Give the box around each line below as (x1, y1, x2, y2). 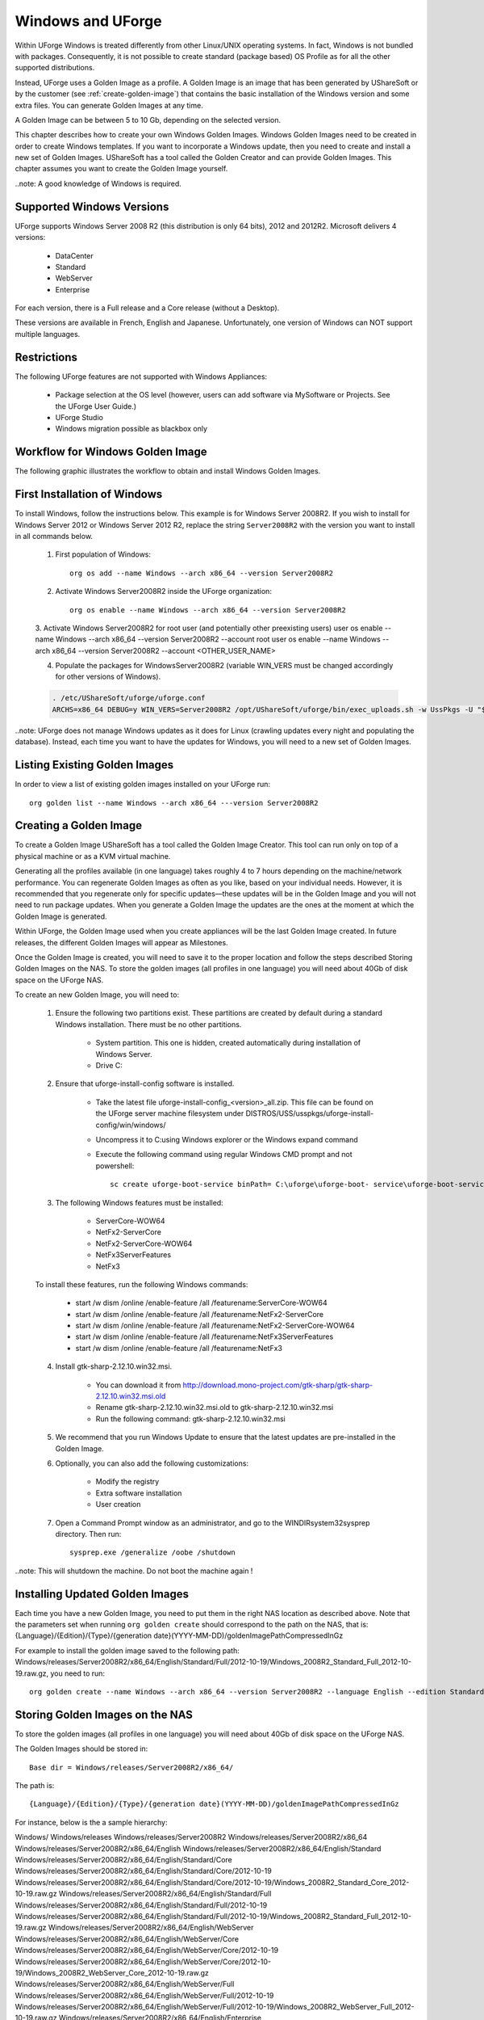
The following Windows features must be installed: (55, 1197, 223, 1207)
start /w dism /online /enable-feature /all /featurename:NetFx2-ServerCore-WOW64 (75, 1321, 355, 1331)
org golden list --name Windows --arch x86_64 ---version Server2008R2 (29, 798, 319, 807)
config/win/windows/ (95, 1120, 166, 1130)
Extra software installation (95, 1488, 182, 1498)
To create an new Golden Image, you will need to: (15, 990, 180, 999)
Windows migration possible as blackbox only (55, 424, 208, 434)
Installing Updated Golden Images (15, 1587, 190, 1601)
